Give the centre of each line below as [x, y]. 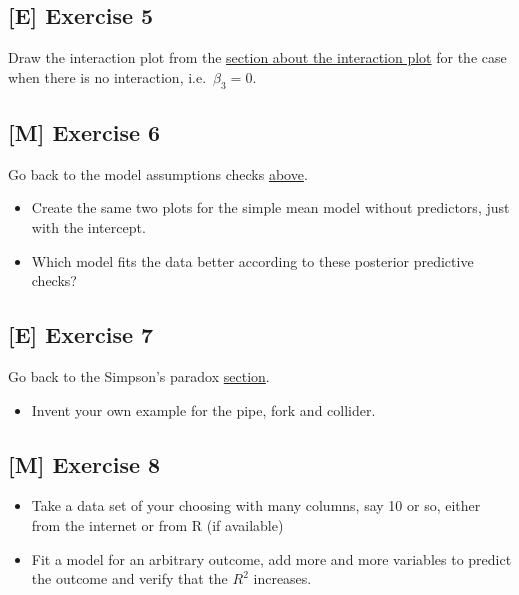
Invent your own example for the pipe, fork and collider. [203, 409]
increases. [282, 578]
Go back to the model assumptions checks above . [158, 173]
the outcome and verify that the [129, 578]
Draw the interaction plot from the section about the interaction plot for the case [257, 57]
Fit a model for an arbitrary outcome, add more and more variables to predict [271, 558]
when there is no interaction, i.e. [107, 76]
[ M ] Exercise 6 [84, 131]
